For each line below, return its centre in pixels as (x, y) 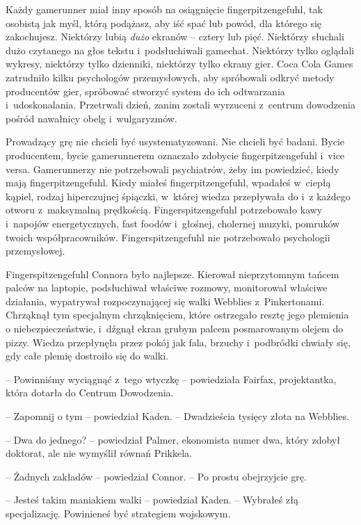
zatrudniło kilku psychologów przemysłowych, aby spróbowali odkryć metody (170, 77)
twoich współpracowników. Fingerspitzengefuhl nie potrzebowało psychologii (168, 237)
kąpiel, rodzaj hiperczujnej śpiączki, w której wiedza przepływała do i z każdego (178, 196)
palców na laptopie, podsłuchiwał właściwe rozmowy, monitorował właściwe (167, 288)
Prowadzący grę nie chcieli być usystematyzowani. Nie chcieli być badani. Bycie (175, 142)
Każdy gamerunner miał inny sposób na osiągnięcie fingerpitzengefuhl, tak (164, 9)
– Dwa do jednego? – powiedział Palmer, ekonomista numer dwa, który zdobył (173, 439)
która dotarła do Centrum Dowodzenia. (90, 393)
